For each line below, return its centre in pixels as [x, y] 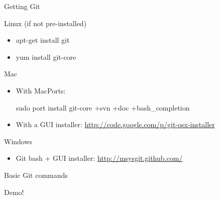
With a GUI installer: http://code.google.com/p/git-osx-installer [115, 124]
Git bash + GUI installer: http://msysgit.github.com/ [99, 158]
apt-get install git [43, 40]
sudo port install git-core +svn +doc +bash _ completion [103, 107]
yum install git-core [46, 57]
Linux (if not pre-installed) [45, 23]
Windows [18, 141]
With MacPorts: [41, 90]
